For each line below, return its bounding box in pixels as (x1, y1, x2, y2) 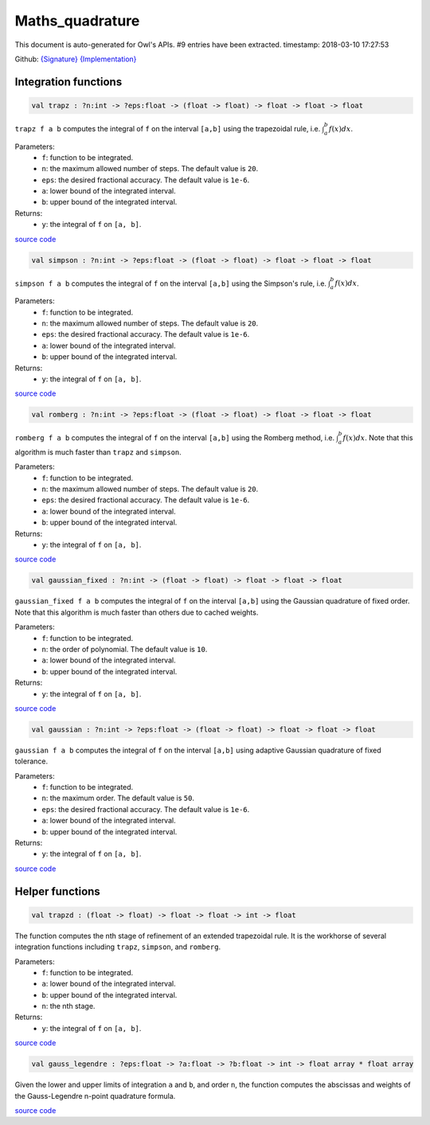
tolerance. (14, 756, 48, 766)
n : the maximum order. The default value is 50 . (41, 793, 195, 803)
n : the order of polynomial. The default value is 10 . (41, 644, 208, 654)
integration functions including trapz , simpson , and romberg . (14, 942, 221, 951)
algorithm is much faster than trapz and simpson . (14, 447, 182, 457)
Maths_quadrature (14, 12, 140, 29)
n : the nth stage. (41, 1002, 96, 1011)
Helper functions (14, 885, 101, 898)
